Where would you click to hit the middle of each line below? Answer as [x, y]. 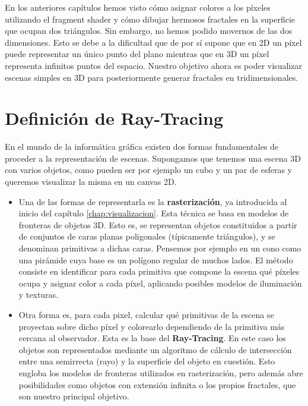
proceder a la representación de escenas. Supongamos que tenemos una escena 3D [153, 158]
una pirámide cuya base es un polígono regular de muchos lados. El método [156, 259]
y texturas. [39, 295]
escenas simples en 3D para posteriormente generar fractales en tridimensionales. [152, 77]
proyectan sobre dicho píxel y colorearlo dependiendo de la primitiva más [152, 326]
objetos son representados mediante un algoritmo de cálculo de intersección [155, 349]
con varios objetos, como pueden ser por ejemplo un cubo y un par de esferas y [148, 170]
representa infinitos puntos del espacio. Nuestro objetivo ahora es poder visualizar [153, 65]
